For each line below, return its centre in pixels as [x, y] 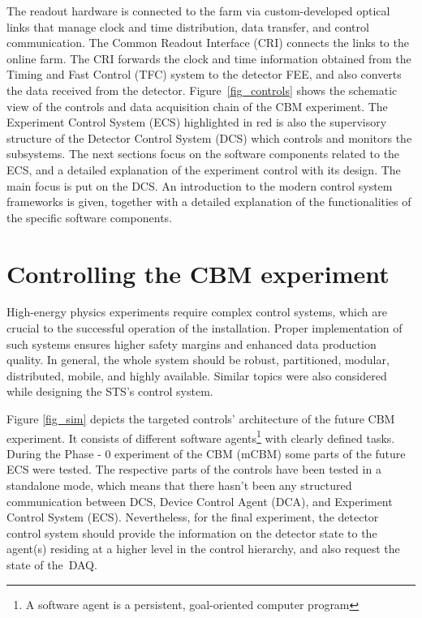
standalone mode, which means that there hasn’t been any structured [179, 485]
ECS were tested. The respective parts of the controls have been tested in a [194, 469]
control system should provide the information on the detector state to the [192, 532]
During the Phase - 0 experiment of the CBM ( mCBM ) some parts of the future [206, 453]
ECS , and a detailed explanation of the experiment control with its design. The [204, 169]
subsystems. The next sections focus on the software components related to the [203, 154]
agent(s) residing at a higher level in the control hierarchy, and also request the [203, 549]
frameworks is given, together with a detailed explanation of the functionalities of [209, 202]
